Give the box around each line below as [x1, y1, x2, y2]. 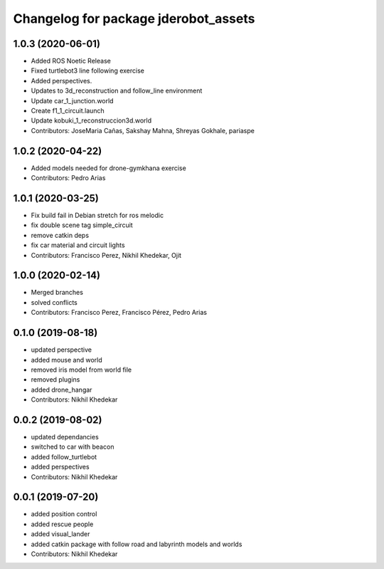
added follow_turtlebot [31, 452, 97, 461]
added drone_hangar [31, 385, 92, 394]
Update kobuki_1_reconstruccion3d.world [31, 116, 152, 125]
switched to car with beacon [31, 442, 114, 451]
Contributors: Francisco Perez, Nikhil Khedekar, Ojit [31, 251, 181, 259]
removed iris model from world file [31, 365, 132, 374]
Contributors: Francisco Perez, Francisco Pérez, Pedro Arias [31, 308, 208, 317]
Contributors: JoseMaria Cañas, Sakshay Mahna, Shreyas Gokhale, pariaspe [31, 126, 255, 135]
